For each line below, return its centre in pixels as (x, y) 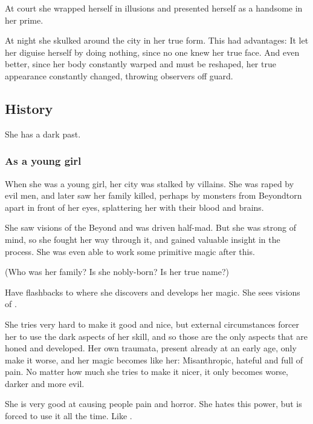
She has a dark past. (43, 134)
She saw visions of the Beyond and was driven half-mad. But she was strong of (151, 227)
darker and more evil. (45, 383)
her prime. (24, 20)
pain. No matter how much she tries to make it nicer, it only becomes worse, (147, 372)
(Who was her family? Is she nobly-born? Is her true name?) (117, 272)
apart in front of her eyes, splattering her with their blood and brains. (134, 207)
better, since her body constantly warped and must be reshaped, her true (140, 64)
